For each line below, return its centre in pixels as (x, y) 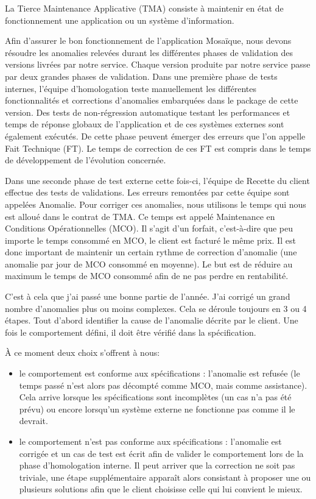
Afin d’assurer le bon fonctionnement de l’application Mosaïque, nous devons (148, 41)
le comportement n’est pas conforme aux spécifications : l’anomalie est (150, 441)
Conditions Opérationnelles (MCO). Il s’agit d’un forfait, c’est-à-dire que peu (149, 228)
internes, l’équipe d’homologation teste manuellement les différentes (131, 88)
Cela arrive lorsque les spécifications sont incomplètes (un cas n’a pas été (155, 397)
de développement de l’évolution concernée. (86, 160)
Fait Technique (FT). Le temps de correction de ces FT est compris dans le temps (158, 148)
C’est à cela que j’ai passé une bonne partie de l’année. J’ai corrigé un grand (148, 296)
